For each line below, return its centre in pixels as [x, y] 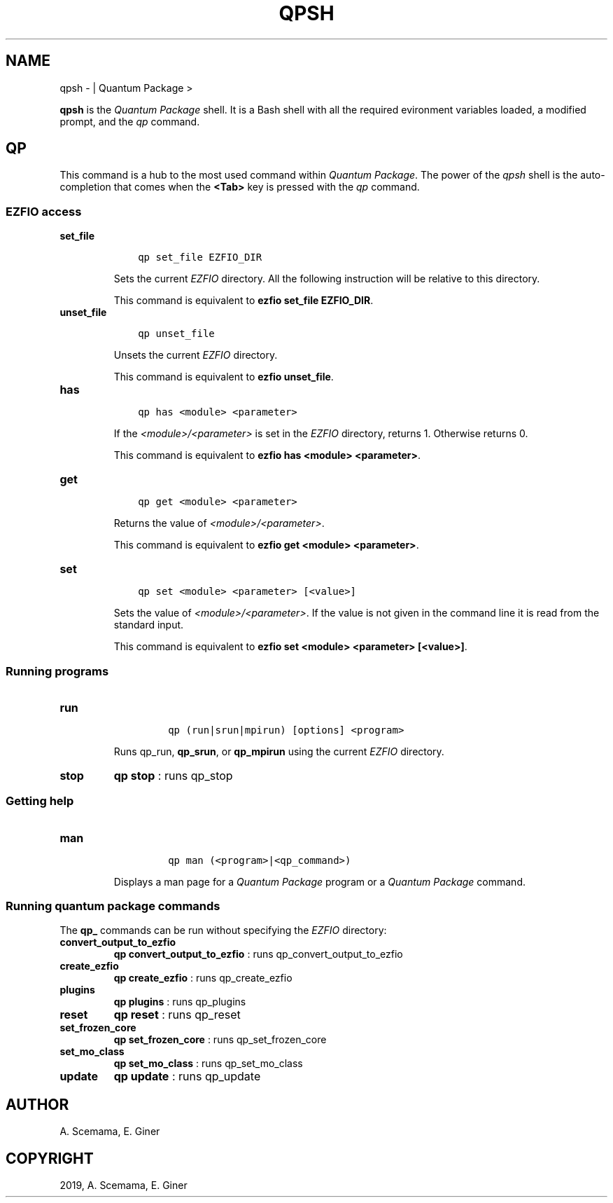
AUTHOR [37, 1104]
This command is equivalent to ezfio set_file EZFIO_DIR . [244, 301]
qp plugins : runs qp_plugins [180, 1002]
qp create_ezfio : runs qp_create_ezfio [203, 978]
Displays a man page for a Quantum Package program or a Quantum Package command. [319, 881]
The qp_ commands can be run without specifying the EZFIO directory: [223, 930]
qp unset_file [176, 334]
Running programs [57, 671]
